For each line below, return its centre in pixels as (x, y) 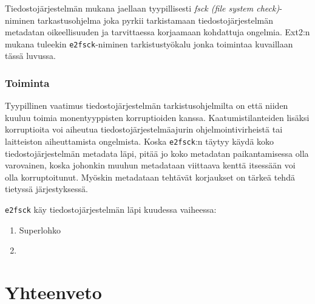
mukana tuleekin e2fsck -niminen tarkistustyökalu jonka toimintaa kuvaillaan (149, 43)
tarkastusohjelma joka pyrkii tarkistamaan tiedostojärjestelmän (155, 20)
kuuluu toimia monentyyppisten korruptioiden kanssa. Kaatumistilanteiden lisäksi (157, 117)
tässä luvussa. (30, 56)
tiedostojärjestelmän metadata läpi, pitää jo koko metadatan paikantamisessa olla (157, 153)
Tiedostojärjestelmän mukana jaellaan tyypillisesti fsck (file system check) (142, 8)
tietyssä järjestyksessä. (46, 189)
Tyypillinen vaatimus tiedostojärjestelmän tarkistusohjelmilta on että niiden (147, 105)
